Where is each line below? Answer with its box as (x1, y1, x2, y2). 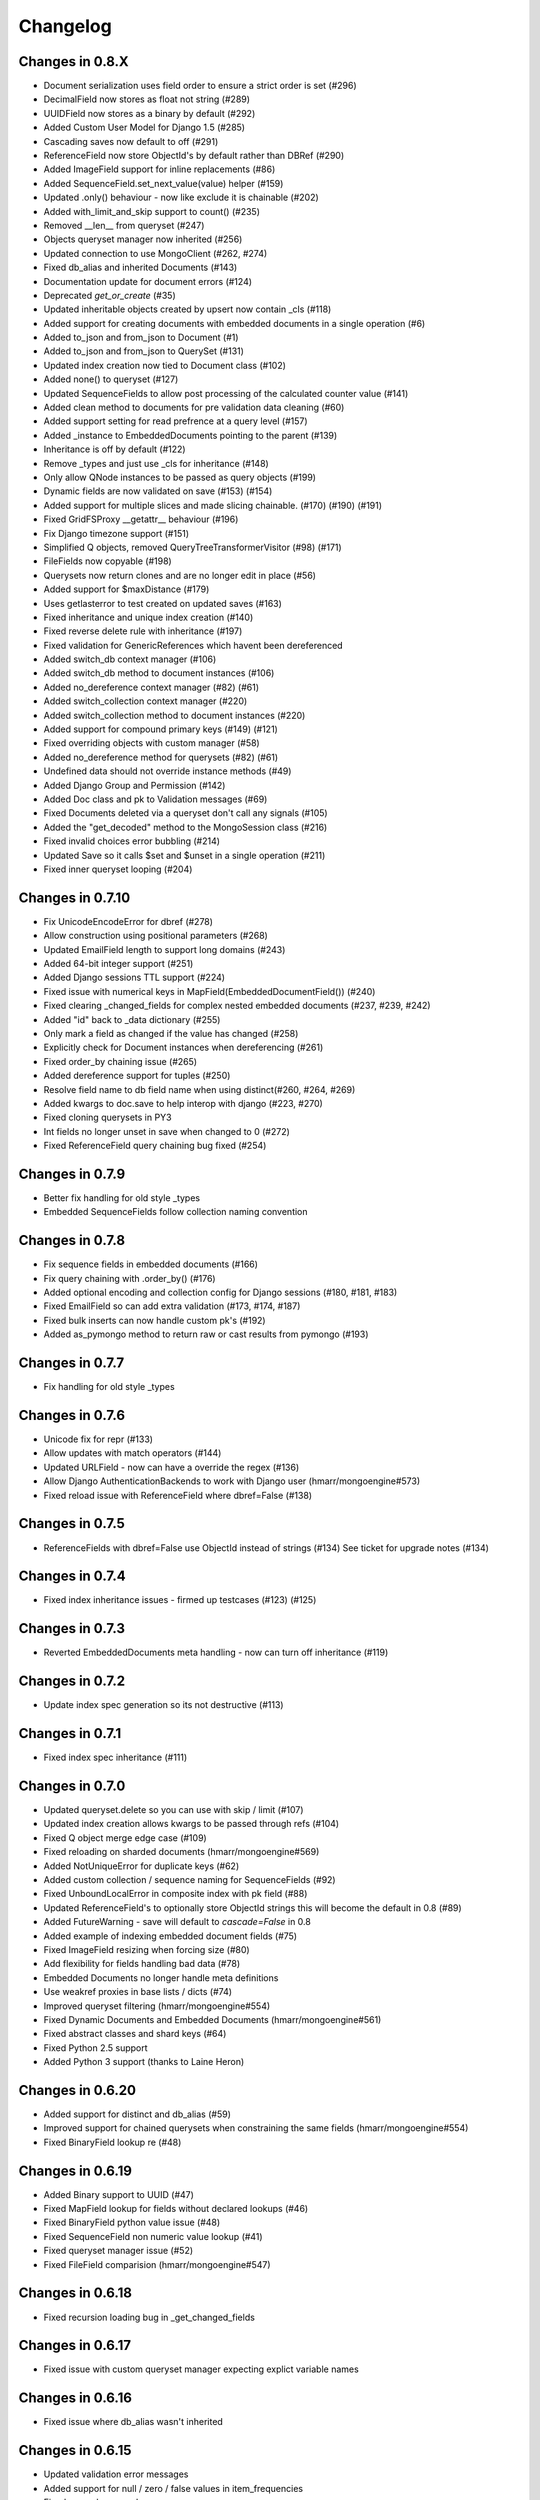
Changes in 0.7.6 (18, 1406, 125, 1424)
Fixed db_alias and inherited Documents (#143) (43, 261, 238, 274)
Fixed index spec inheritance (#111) (43, 1751, 188, 1764)
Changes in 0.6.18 (18, 2285, 132, 2302)
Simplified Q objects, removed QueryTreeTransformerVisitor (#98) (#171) (43, 541, 342, 553)
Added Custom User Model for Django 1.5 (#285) (43, 121, 245, 134)
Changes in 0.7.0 (18, 1777, 126, 1794)
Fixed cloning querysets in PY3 (43, 1111, 172, 1124)
